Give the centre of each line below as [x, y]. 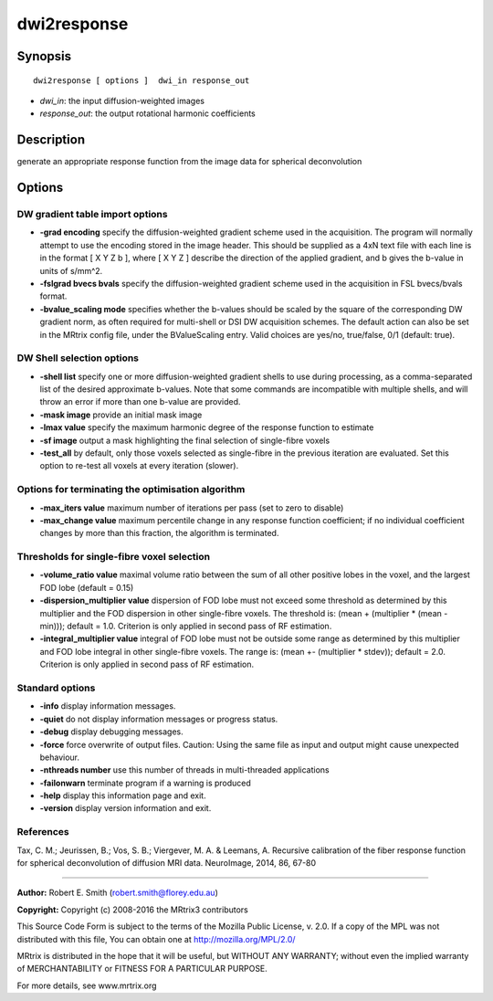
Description [51, 140]
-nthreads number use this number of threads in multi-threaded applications [184, 770]
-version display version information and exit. [126, 808]
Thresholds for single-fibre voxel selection [114, 557]
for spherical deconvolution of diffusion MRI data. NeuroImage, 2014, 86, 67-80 [167, 863]
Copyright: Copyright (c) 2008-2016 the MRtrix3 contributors [132, 910]
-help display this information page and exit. [123, 796]
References [43, 832]
